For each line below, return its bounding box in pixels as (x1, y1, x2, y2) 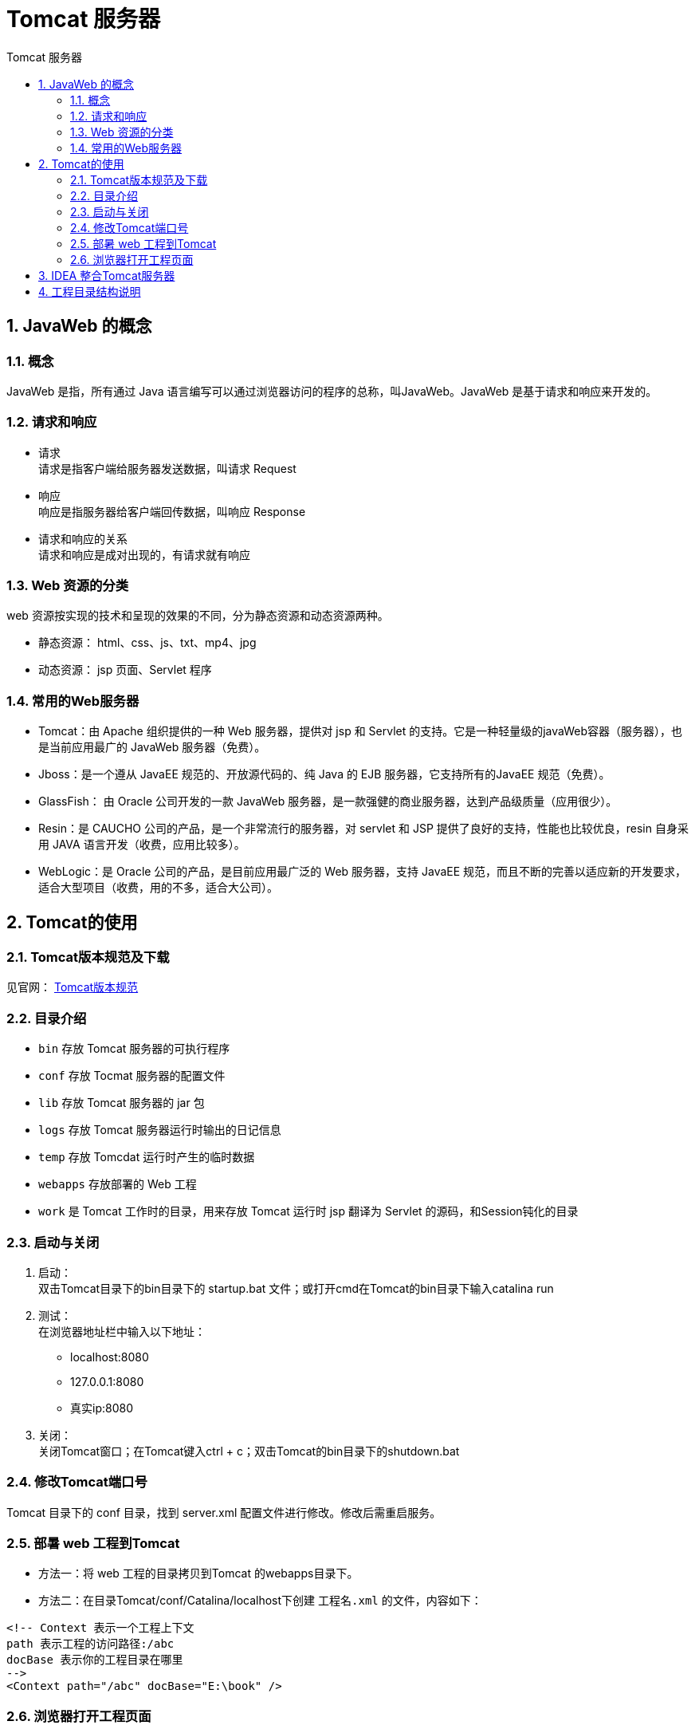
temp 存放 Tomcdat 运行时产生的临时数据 (38, 1150, 255, 1164)
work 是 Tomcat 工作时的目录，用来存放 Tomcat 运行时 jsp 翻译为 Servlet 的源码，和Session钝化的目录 (38, 1204, 579, 1219)
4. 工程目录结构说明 (38, 284, 141, 298)
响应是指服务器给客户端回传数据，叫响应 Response (38, 504, 306, 518)
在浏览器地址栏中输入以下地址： (38, 1324, 206, 1338)
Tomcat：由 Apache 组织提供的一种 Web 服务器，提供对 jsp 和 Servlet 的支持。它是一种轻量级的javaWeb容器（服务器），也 (38, 724, 683, 738)
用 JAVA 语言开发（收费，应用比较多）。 (38, 837, 245, 852)
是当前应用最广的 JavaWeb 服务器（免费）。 (38, 740, 266, 754)
